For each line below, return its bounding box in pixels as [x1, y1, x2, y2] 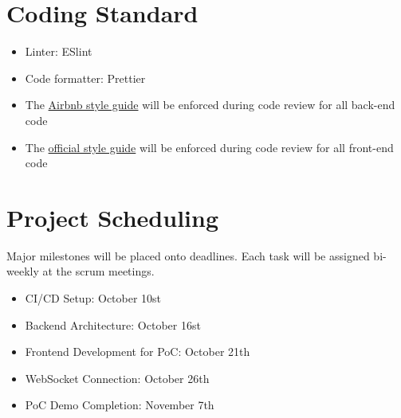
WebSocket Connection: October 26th [25, 369, 210, 386]
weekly [6, 263, 39, 279]
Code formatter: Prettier [25, 69, 146, 86]
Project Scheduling [6, 201, 219, 233]
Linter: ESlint [25, 43, 92, 60]
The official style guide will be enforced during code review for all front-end [25, 139, 394, 155]
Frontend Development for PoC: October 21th [25, 343, 250, 360]
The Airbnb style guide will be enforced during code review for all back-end [25, 96, 395, 113]
